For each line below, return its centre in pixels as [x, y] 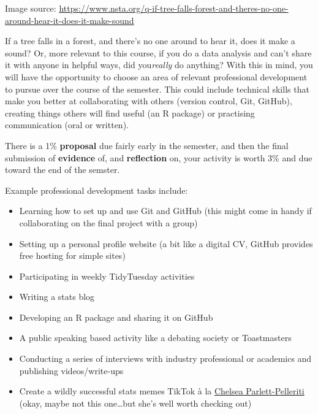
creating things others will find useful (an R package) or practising [130, 113]
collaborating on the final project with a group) [108, 222]
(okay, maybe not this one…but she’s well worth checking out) [135, 403]
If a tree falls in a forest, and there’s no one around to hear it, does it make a [150, 41]
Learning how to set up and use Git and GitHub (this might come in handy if [165, 211]
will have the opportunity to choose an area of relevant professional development [156, 76]
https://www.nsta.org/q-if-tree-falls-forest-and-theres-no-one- [174, 8]
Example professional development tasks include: [97, 190]
